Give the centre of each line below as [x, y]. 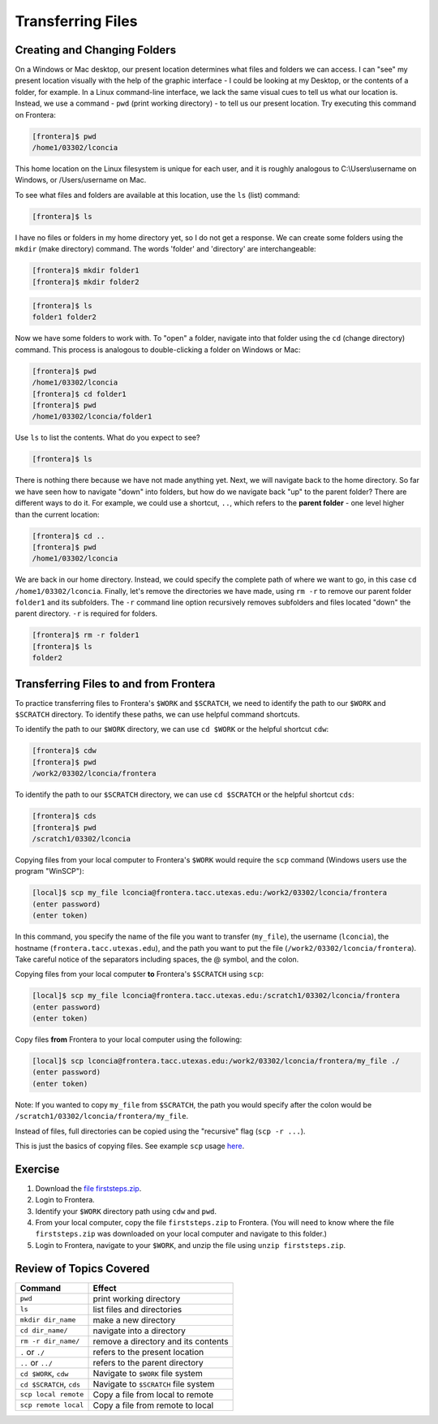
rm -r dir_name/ [50, 1342]
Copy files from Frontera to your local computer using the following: [129, 1039]
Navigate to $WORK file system [148, 1373]
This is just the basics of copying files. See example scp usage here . [130, 1146]
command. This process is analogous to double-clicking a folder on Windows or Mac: [158, 350]
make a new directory [134, 1320]
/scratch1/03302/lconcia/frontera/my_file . [102, 1116]
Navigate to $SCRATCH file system [154, 1383]
